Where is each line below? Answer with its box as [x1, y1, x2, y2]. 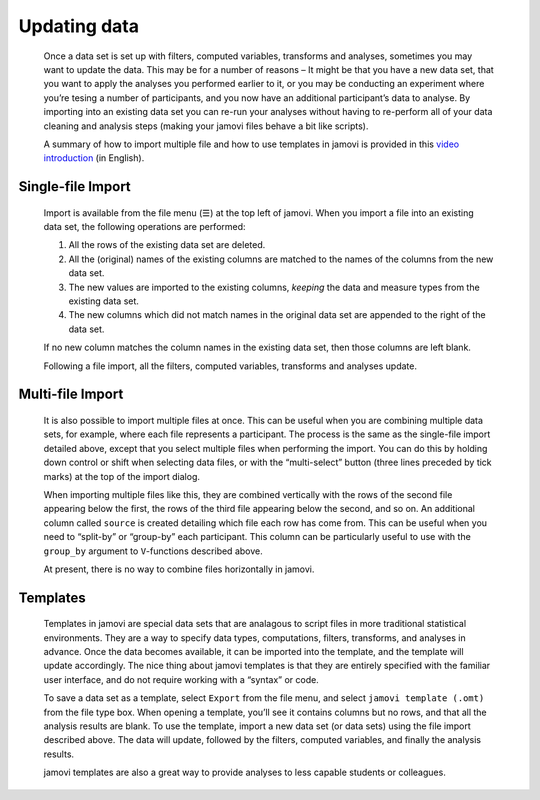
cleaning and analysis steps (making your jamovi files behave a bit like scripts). [43, 120, 369, 132]
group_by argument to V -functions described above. [43, 545, 264, 557]
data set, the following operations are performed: [43, 221, 246, 233]
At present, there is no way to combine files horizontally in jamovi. [43, 563, 315, 575]
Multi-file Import [18, 386, 124, 403]
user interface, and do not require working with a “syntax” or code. [43, 673, 319, 685]
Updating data [18, 15, 140, 37]
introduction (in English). [43, 152, 145, 164]
